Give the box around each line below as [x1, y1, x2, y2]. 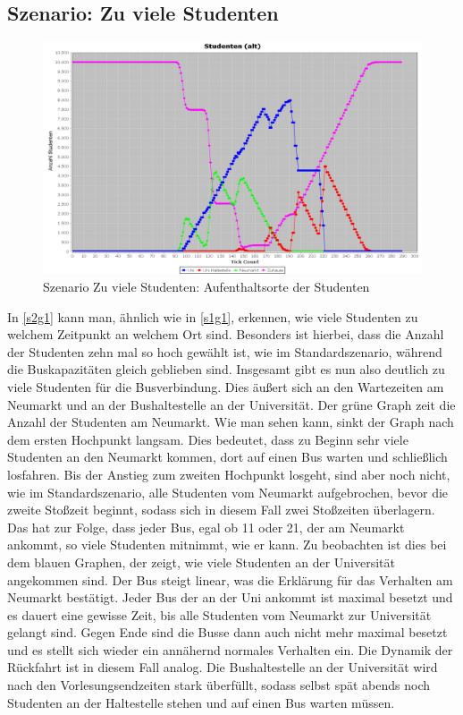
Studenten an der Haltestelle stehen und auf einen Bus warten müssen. [7, 693, 395, 711]
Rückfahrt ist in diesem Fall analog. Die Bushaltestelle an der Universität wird [7, 658, 438, 677]
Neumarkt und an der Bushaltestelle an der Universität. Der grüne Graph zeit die [7, 395, 456, 413]
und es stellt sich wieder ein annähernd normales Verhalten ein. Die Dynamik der [7, 640, 453, 659]
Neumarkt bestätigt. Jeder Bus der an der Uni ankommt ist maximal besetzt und [7, 588, 453, 607]
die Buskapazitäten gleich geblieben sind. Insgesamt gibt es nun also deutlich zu [7, 360, 445, 379]
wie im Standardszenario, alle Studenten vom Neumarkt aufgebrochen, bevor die [7, 482, 449, 501]
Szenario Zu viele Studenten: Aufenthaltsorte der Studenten [43, 277, 370, 295]
